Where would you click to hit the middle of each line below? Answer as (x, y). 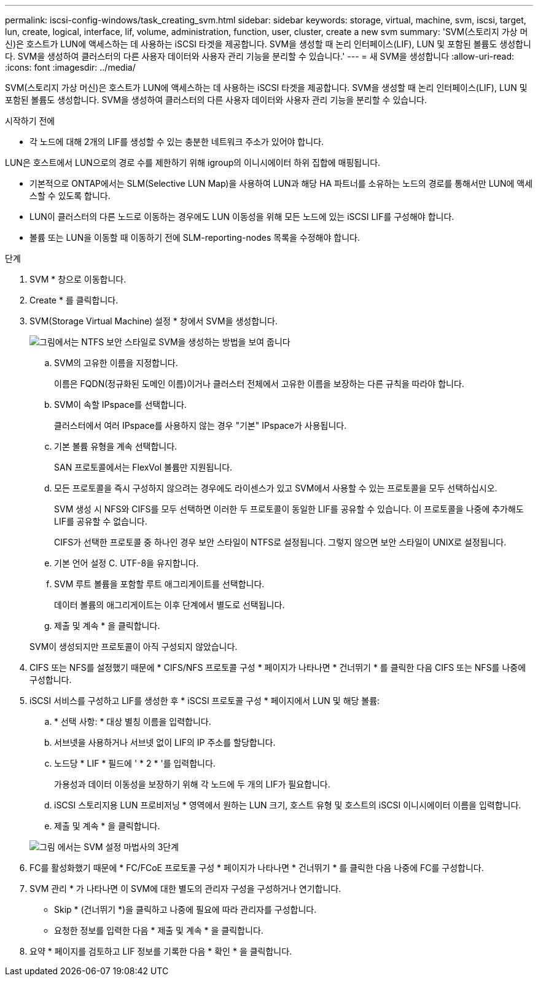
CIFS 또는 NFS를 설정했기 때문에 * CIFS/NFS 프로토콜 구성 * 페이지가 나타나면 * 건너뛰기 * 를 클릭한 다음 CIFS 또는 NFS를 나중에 (278, 667)
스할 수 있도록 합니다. (70, 196)
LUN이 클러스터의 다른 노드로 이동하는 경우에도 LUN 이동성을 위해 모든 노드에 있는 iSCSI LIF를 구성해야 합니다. (242, 217)
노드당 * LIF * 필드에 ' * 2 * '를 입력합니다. (135, 763)
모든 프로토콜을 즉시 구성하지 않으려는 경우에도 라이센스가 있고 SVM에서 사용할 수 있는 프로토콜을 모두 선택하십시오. (276, 488)
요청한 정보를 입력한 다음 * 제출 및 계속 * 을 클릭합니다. (159, 930)
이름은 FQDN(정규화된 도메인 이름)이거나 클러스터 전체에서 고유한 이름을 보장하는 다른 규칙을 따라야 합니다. (259, 384)
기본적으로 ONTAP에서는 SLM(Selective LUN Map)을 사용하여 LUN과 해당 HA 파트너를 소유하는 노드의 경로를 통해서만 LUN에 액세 (281, 183)
